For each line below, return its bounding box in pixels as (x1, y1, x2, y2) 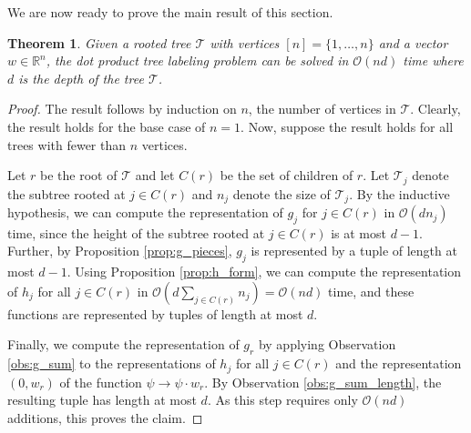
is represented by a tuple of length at (251, 241, 457, 260)
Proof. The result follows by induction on (7, 99, 237, 118)
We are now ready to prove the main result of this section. (7, 3, 333, 21)
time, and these (328, 281, 415, 300)
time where (403, 51, 464, 70)
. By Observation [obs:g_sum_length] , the (204, 372, 442, 391)
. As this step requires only (207, 390, 358, 409)
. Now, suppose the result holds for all (241, 116, 454, 136)
